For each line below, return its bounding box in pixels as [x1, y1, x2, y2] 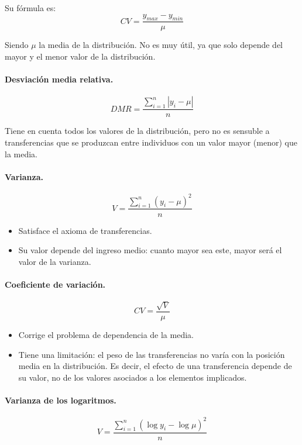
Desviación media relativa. [5, 73, 114, 85]
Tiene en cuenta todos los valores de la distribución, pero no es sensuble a [5, 125, 270, 137]
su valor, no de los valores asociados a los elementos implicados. [18, 371, 247, 383]
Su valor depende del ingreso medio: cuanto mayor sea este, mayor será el [18, 244, 282, 256]
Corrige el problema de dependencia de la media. [18, 328, 194, 340]
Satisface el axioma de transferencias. [18, 224, 152, 236]
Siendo [5, 39, 29, 51]
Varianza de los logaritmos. [5, 394, 116, 406]
